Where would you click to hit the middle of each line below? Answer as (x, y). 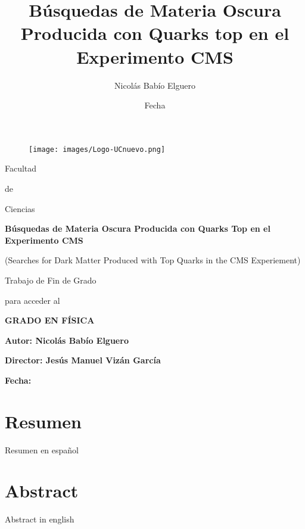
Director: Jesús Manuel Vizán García (83, 360)
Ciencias (20, 208)
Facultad (21, 168)
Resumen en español (42, 449)
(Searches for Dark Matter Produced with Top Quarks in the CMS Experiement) (153, 260)
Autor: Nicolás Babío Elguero (67, 340)
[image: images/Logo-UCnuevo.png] (97, 149)
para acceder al (32, 300)
